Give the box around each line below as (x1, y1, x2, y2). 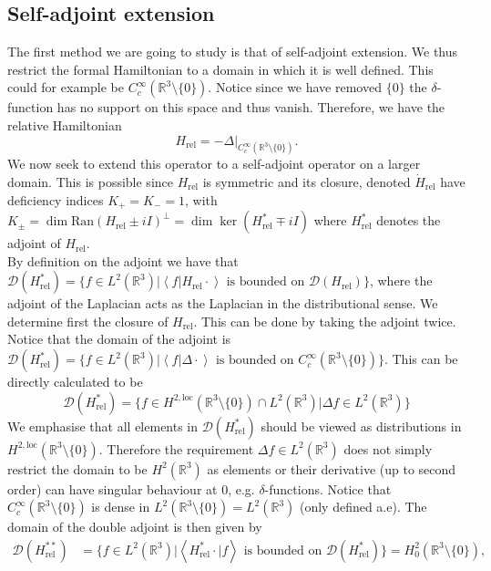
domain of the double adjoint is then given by (7, 517, 262, 536)
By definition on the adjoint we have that (7, 251, 239, 270)
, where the (369, 271, 433, 290)
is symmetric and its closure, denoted (202, 172, 411, 192)
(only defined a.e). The (299, 497, 427, 516)
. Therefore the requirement (98, 439, 254, 458)
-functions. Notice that (264, 479, 392, 498)
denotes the (376, 211, 441, 230)
